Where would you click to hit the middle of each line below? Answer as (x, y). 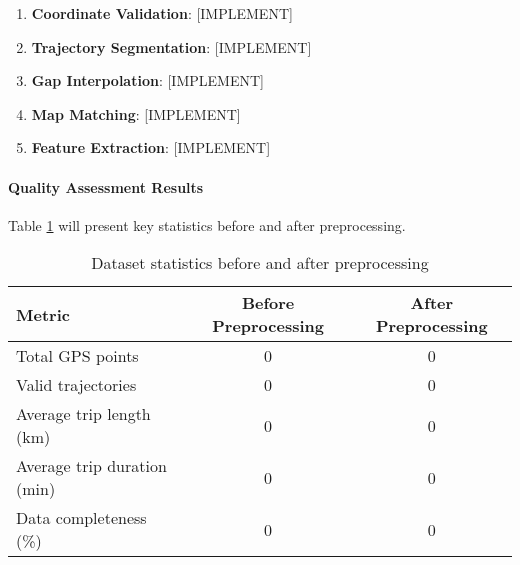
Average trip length (83, 414)
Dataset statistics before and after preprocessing (260, 263)
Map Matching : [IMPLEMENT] (136, 113)
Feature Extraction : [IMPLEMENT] (151, 147)
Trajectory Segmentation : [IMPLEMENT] (171, 46)
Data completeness (81, 518)
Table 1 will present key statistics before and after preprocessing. (207, 224)
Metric (43, 314)
